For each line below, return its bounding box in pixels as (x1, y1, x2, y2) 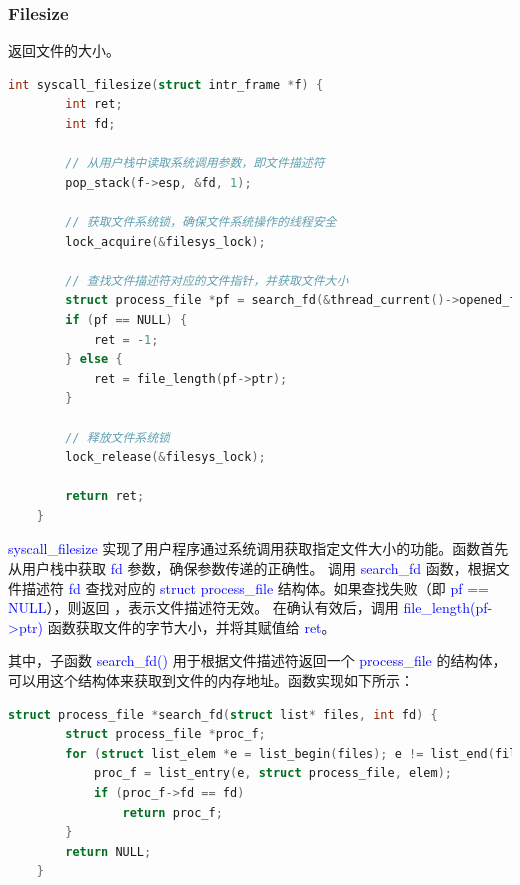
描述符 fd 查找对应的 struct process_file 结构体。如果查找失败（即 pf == (21, 577, 489, 598)
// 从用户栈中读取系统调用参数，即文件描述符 (65, 156, 325, 171)
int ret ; (65, 97, 123, 112)
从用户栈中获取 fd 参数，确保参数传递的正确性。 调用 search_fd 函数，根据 (8, 558, 496, 579)
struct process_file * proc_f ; (65, 727, 266, 742)
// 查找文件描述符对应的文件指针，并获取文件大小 (65, 273, 349, 288)
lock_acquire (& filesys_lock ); (65, 234, 266, 249)
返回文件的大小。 (8, 40, 120, 61)
